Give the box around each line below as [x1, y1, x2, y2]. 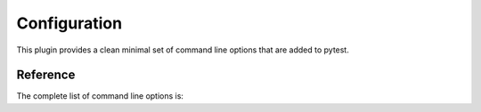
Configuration [16, 13, 123, 33]
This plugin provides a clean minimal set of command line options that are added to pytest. [16, 44, 349, 55]
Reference [16, 68, 76, 83]
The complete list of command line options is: [16, 91, 184, 101]
